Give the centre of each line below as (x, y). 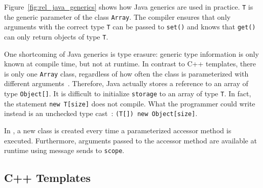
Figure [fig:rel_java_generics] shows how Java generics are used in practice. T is (129, 7)
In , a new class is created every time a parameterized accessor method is (118, 130)
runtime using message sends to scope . (64, 150)
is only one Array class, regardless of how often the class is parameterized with (126, 73)
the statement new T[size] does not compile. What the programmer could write (130, 103)
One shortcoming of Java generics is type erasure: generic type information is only (131, 53)
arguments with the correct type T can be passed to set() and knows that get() (130, 27)
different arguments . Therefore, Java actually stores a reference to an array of (126, 83)
